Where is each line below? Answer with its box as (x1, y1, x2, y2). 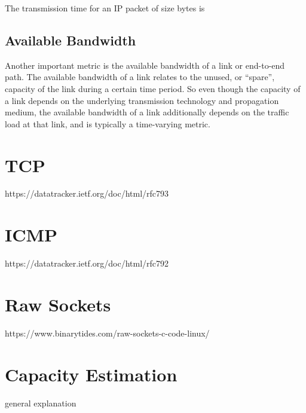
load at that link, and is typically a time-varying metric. (5, 117, 210, 130)
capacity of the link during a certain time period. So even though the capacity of (5, 82, 301, 94)
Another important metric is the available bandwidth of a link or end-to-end (5, 59, 285, 71)
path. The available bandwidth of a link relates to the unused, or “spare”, (5, 71, 275, 83)
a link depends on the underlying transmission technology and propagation (5, 94, 279, 106)
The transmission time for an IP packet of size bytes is (5, 2, 205, 14)
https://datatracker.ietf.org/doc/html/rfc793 (5, 187, 169, 200)
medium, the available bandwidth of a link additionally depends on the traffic (5, 106, 289, 118)
